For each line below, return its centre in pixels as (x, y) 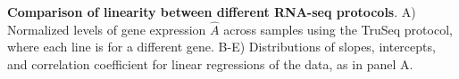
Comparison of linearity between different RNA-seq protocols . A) (212, 12)
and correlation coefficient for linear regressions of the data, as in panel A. (210, 64)
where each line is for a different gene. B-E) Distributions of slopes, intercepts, (221, 47)
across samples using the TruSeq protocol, (338, 29)
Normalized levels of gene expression (107, 29)
